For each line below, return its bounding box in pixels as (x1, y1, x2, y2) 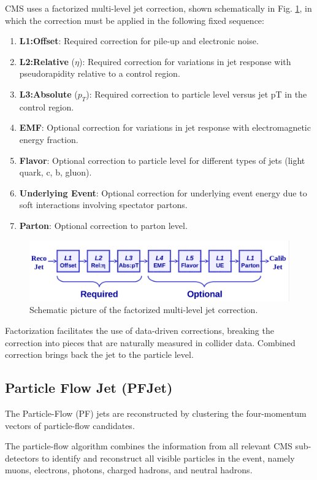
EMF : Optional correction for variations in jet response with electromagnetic (19, 121, 311, 134)
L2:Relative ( (19, 55, 75, 68)
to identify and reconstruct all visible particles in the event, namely (41, 451, 295, 464)
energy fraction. (19, 133, 78, 145)
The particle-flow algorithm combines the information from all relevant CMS (5, 439, 292, 452)
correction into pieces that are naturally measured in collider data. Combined (5, 336, 296, 349)
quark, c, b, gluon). (19, 166, 92, 179)
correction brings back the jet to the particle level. (5, 348, 194, 361)
